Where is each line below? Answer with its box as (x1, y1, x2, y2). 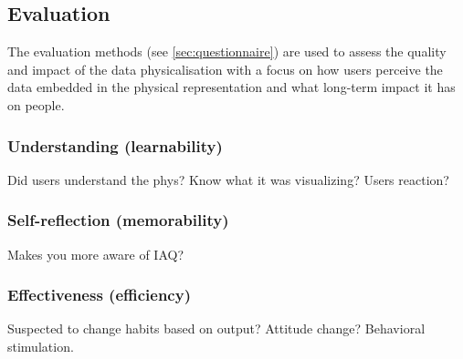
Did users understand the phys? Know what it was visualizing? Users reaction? (7, 169, 449, 189)
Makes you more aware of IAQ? (7, 244, 184, 263)
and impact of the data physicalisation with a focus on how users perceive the (7, 59, 443, 78)
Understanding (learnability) (7, 134, 223, 157)
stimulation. (7, 337, 74, 356)
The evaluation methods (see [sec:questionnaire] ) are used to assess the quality (7, 42, 447, 61)
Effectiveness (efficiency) (7, 283, 191, 306)
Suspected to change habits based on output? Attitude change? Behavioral (7, 319, 426, 338)
